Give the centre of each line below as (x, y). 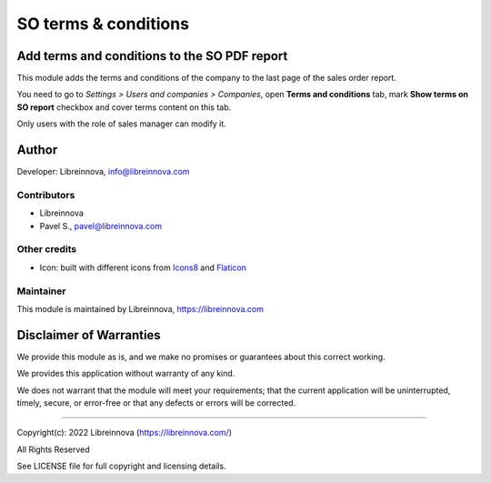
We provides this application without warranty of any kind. (126, 374)
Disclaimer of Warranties (89, 335)
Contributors (46, 195)
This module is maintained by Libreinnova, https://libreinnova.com (140, 308)
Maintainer (41, 291)
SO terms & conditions (103, 24)
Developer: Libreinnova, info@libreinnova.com (103, 172)
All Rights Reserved (53, 449)
